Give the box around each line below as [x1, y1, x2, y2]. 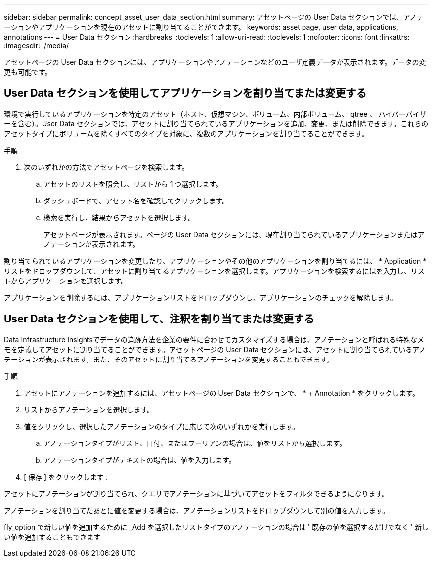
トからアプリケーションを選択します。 [4, 276, 128, 285]
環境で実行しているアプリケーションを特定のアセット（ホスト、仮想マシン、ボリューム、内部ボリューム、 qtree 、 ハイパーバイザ [4, 109, 427, 118]
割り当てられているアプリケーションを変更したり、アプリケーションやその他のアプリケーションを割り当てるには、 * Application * [4, 256, 427, 265]
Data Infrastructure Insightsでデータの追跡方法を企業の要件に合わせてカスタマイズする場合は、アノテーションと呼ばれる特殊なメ [4, 335, 424, 344]
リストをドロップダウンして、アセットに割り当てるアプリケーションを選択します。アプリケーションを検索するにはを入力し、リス [4, 266, 425, 275]
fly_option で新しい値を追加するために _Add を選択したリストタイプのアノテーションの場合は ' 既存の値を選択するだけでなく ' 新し [4, 522, 429, 531]
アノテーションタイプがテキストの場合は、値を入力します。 [43, 455, 236, 464]
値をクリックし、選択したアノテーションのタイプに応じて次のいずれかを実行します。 [24, 422, 300, 431]
